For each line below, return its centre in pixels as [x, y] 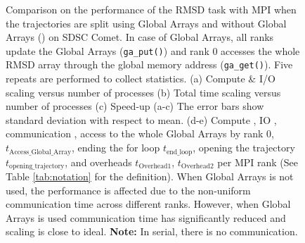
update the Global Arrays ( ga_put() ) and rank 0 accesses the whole [153, 50]
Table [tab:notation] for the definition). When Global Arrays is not [150, 176]
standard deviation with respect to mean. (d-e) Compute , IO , [141, 119]
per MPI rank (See [258, 162]
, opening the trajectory [244, 148]
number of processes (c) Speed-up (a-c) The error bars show [135, 106]
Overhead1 [155, 166]
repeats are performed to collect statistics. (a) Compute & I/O [141, 79]
